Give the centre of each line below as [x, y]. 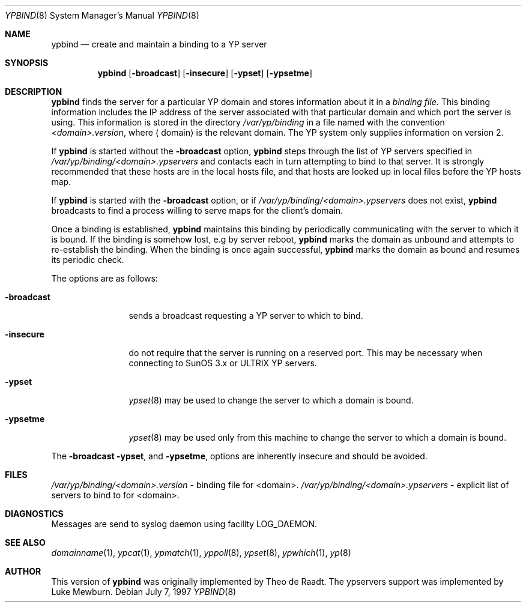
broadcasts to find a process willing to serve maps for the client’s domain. [197, 210]
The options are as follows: [104, 278]
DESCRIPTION [34, 92]
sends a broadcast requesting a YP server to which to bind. [246, 316]
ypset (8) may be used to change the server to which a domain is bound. [271, 400]
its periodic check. [88, 260]
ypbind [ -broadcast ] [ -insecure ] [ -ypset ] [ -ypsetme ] [205, 73]
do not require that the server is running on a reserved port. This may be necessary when [306, 353]
